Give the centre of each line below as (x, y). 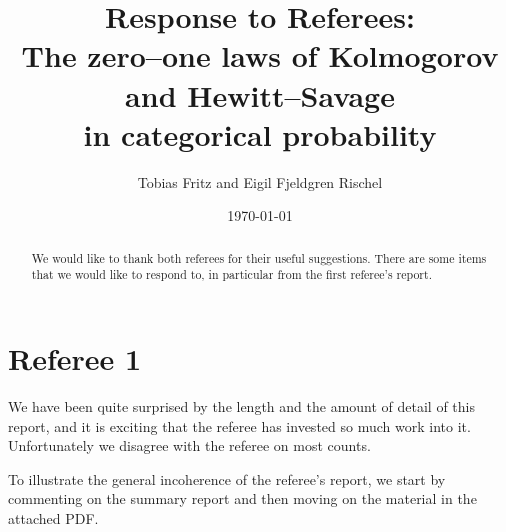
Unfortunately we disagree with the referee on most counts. (189, 445)
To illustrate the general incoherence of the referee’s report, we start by (227, 478)
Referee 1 (75, 357)
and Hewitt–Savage (260, 94)
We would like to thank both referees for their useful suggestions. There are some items (259, 257)
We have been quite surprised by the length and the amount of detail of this (241, 405)
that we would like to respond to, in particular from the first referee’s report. (231, 274)
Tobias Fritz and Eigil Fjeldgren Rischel (260, 181)
